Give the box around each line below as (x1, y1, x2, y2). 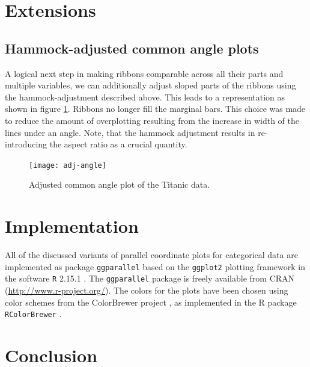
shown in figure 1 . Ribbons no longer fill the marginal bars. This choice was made (5, 102, 306, 115)
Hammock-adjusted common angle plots (5, 39, 259, 57)
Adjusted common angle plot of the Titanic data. (29, 178, 210, 191)
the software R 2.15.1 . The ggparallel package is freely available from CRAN (5, 272, 295, 285)
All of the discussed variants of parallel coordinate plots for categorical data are (5, 248, 298, 261)
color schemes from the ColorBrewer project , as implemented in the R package (5, 295, 297, 308)
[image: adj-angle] (29, 161, 106, 170)
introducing (5, 138, 47, 150)
